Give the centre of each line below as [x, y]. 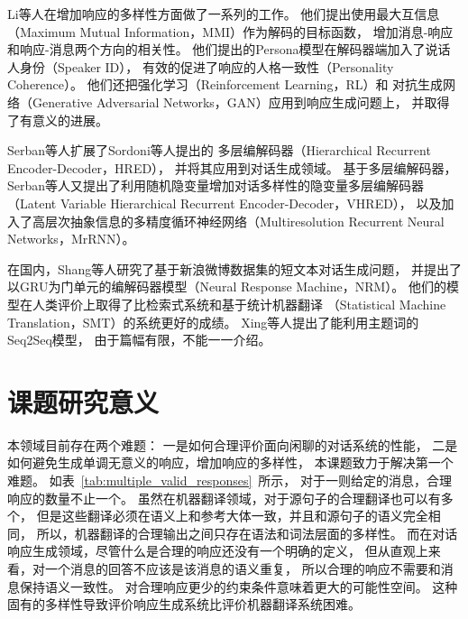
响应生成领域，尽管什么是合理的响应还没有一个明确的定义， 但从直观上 [218, 551]
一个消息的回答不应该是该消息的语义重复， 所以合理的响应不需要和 [243, 568]
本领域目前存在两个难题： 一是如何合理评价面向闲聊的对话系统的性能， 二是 [233, 444]
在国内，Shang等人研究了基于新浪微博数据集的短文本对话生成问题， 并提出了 [235, 268]
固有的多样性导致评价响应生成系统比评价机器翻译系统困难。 [184, 604]
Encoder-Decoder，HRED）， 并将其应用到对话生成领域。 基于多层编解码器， [232, 167]
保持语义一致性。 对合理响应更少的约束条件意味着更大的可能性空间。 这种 [239, 586]
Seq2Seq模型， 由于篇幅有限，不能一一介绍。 [139, 340]
